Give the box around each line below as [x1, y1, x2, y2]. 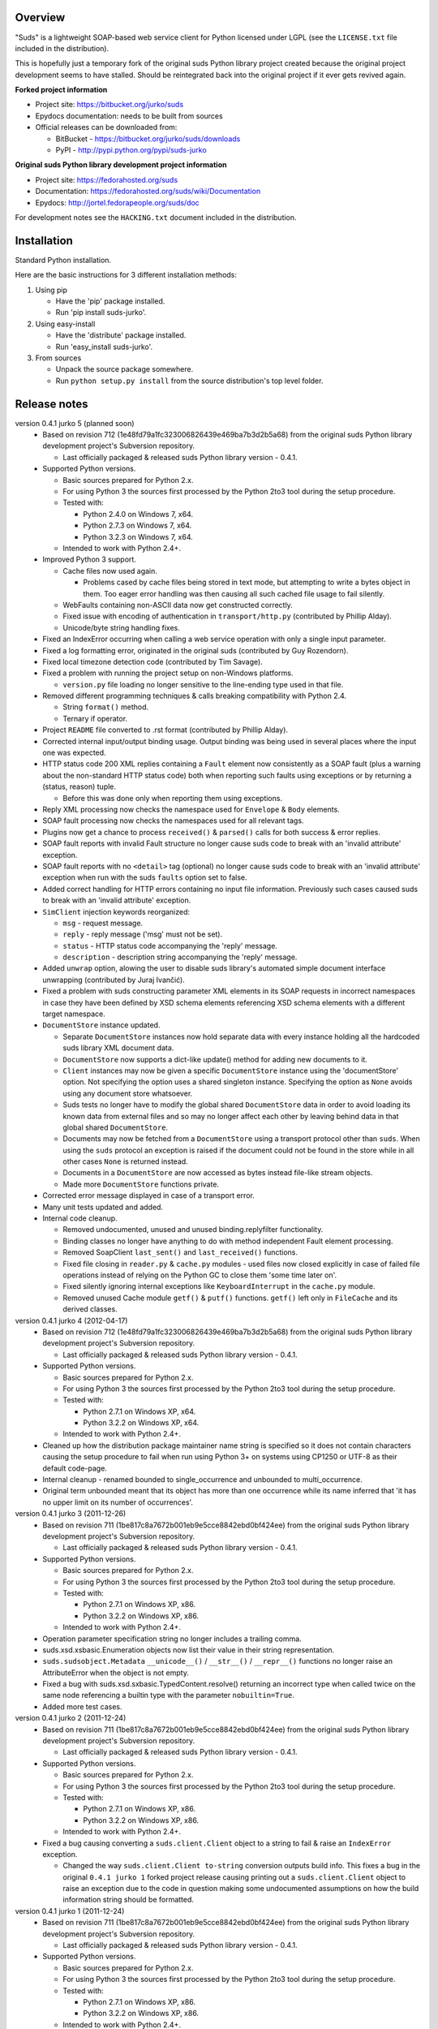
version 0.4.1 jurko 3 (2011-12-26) [15, 1509, 127, 1519]
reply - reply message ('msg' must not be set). [62, 929, 223, 939]
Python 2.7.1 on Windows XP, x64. [83, 1407, 196, 1416]
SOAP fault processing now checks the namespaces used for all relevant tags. [42, 816, 304, 825]
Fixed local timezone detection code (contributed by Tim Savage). [42, 657, 263, 666]
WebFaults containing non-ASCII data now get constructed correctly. [62, 600, 294, 610]
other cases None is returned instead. [62, 1157, 188, 1166]
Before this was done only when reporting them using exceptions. [62, 793, 283, 803]
